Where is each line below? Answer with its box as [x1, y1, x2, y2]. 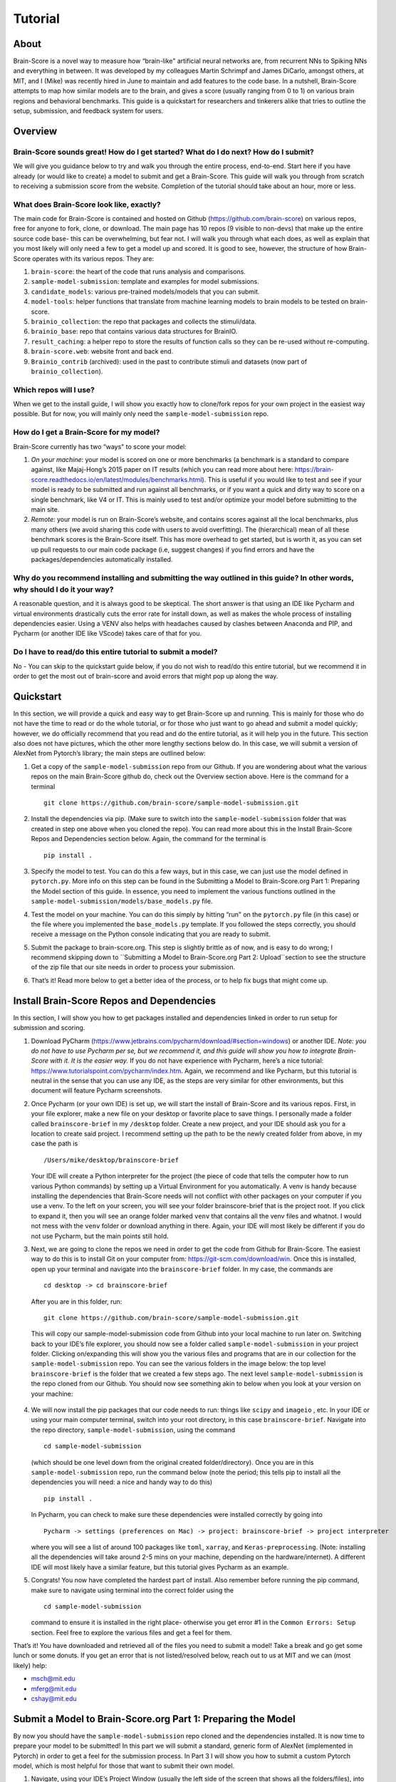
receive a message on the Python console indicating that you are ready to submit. [31, 930, 271, 939]
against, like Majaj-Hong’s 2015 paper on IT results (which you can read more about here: [31, 465, 293, 474]
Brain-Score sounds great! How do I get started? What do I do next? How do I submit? [13, 147, 315, 157]
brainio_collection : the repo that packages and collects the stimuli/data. [31, 317, 256, 326]
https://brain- [294, 465, 334, 474]
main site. [31, 505, 60, 513]
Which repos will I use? [13, 385, 95, 395]
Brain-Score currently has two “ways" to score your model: [13, 442, 187, 450]
